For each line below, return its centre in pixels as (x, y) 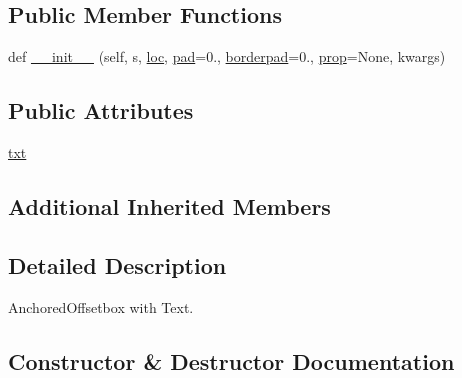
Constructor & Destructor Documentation (231, 360)
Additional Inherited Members (169, 205)
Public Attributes (101, 110)
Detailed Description (117, 264)
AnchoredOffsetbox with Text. (101, 306)
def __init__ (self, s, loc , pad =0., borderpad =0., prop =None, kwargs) (227, 56)
